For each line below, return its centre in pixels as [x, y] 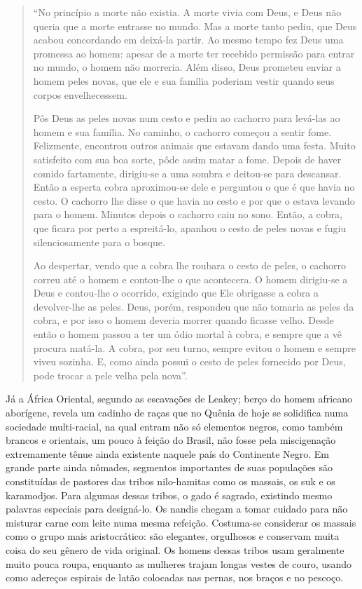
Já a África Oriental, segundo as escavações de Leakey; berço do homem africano [179, 399]
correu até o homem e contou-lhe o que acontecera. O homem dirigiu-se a [190, 279]
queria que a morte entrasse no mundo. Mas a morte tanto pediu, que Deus [195, 26]
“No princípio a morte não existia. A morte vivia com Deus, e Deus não [187, 12]
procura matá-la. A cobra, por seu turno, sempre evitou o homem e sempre [194, 347]
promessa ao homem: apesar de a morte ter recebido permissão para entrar [194, 53]
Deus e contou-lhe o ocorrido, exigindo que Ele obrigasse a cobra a [176, 293]
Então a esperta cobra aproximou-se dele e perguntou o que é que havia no [194, 187]
